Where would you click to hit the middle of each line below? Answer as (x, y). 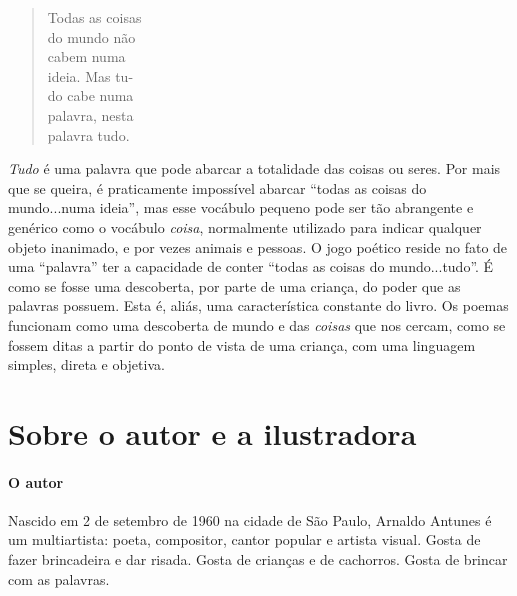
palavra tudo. (88, 134)
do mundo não (91, 36)
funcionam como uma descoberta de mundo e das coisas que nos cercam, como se (257, 324)
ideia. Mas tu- (90, 75)
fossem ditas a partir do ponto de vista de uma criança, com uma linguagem (242, 344)
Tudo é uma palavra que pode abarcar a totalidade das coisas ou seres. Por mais (254, 168)
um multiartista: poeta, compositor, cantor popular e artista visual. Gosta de (244, 539)
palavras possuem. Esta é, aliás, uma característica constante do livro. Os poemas (258, 305)
